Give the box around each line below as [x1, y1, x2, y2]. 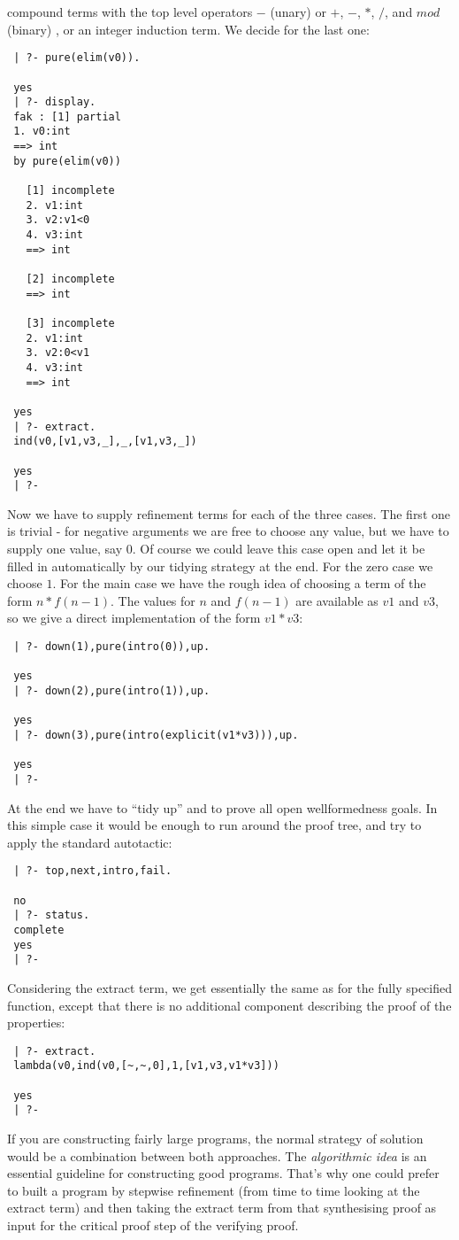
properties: [7, 1013, 65, 1032]
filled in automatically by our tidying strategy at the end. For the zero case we [7, 556, 433, 575]
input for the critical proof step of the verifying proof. [7, 1216, 299, 1234]
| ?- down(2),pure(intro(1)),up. [13, 685, 210, 697]
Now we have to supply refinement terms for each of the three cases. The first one [7, 504, 450, 523]
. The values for [111, 591, 195, 609]
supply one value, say [7, 539, 123, 558]
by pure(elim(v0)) [13, 154, 121, 167]
